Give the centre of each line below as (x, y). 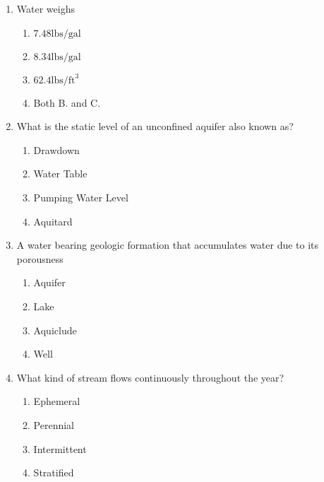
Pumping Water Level (81, 197)
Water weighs (46, 8)
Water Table (60, 174)
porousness (40, 258)
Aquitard (53, 221)
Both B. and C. (67, 102)
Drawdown (56, 149)
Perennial (54, 424)
